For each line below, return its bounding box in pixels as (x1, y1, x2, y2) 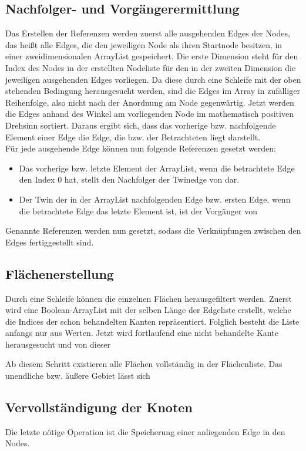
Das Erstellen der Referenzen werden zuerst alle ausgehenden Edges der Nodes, (5, 27, 290, 39)
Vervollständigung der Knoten (5, 398, 193, 416)
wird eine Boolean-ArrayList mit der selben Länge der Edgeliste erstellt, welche (5, 304, 291, 316)
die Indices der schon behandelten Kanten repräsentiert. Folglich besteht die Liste (5, 315, 300, 327)
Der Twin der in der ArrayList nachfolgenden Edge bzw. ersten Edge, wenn (19, 193, 291, 205)
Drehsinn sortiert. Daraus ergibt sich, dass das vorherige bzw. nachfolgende (5, 119, 276, 131)
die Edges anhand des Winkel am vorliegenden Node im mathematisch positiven (5, 107, 294, 120)
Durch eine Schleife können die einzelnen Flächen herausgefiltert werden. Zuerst (5, 292, 292, 304)
